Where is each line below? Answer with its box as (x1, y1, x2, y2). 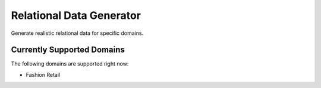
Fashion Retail (26, 71, 61, 78)
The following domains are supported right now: (11, 60, 129, 67)
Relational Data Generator (11, 9, 141, 22)
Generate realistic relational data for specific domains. (11, 30, 144, 37)
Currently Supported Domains (11, 45, 125, 55)
